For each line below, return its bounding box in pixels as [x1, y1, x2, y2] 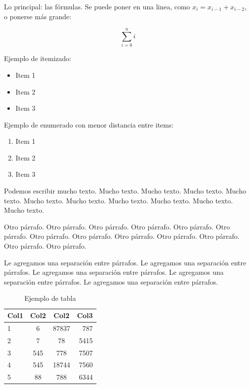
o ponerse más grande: [4, 11, 71, 21]
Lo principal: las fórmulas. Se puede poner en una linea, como [4, 1, 190, 11]
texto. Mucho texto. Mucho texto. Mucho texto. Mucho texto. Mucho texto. [4, 195, 233, 205]
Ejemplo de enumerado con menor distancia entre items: [4, 119, 174, 129]
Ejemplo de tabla [24, 293, 76, 303]
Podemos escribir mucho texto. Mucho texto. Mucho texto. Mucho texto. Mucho [4, 186, 246, 196]
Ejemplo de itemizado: [4, 53, 71, 64]
